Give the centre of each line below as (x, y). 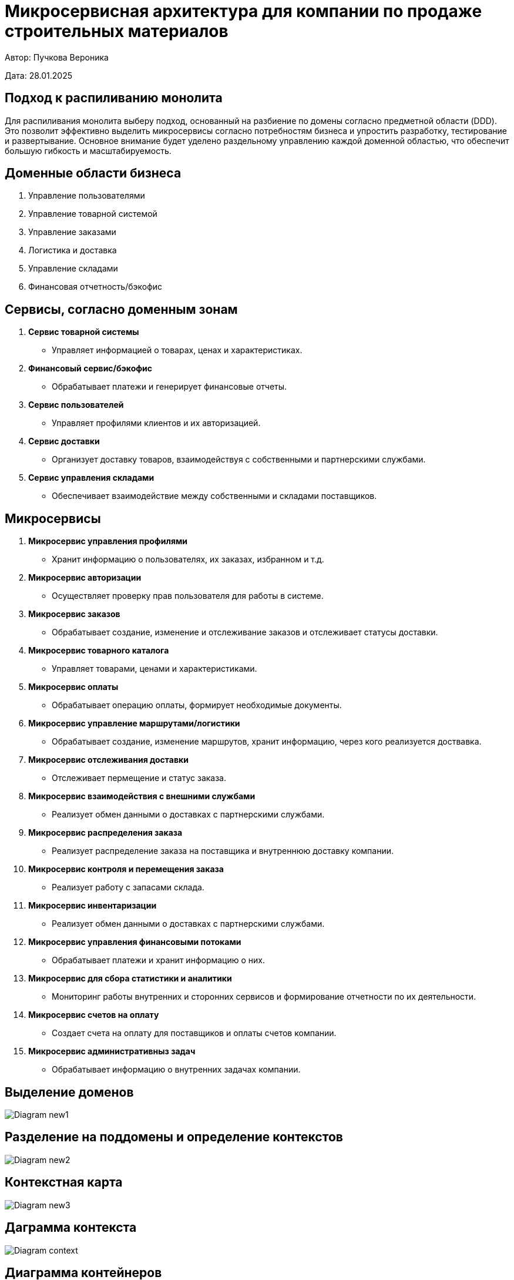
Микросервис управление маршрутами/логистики (134, 723)
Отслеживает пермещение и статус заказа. (139, 778)
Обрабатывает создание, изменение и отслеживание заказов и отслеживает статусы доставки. (245, 632)
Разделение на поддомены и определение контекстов (174, 1137)
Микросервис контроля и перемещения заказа (126, 869)
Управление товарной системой (93, 214)
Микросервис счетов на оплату (94, 1015)
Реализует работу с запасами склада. (128, 887)
